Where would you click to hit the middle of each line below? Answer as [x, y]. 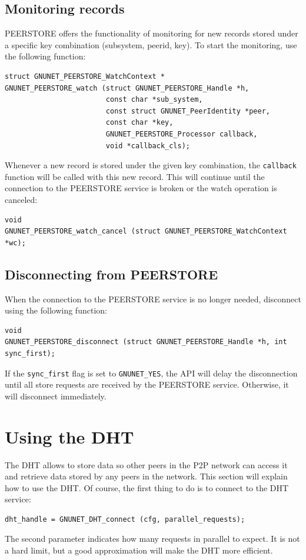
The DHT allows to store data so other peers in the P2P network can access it [146, 464]
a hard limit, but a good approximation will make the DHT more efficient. [139, 550]
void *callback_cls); [148, 146]
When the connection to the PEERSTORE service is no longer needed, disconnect [153, 299]
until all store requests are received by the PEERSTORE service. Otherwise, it [147, 384]
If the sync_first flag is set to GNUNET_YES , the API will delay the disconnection [151, 373]
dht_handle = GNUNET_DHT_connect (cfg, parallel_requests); [125, 519]
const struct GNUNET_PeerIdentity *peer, [188, 111]
